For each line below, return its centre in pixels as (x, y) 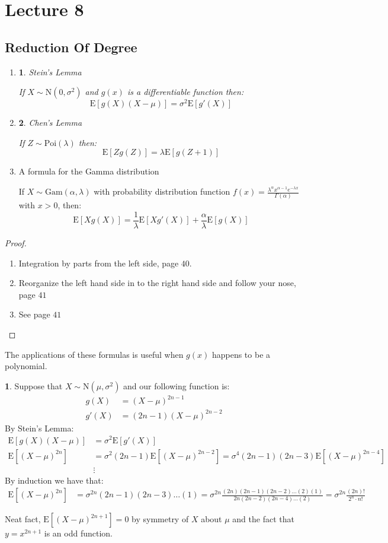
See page (34, 314)
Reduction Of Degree (71, 47)
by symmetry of (160, 519)
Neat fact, (23, 519)
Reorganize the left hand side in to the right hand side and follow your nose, (157, 283)
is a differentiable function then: (185, 92)
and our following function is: (177, 385)
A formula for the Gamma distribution (89, 171)
